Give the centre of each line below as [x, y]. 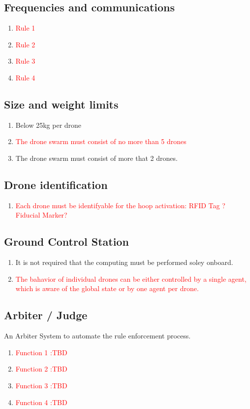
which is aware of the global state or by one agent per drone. [107, 288]
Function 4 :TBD [41, 402]
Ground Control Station [66, 242]
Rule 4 [25, 77]
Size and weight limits [61, 104]
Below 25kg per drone [48, 125]
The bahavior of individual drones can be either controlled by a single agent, [131, 279]
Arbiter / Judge [46, 315]
